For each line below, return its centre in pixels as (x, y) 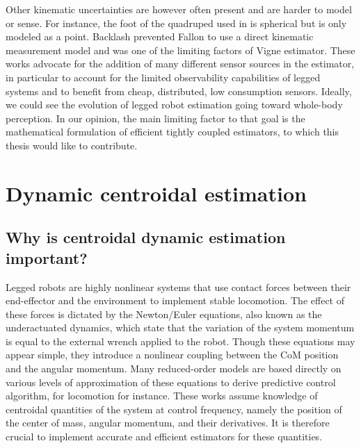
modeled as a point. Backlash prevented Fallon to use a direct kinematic (160, 36)
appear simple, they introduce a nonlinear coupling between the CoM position (172, 355)
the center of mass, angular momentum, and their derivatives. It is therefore (168, 423)
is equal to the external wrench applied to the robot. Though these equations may (180, 341)
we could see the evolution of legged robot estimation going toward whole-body (174, 105)
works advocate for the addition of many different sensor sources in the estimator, (180, 64)
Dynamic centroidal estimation (156, 193)
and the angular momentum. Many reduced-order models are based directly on (174, 368)
